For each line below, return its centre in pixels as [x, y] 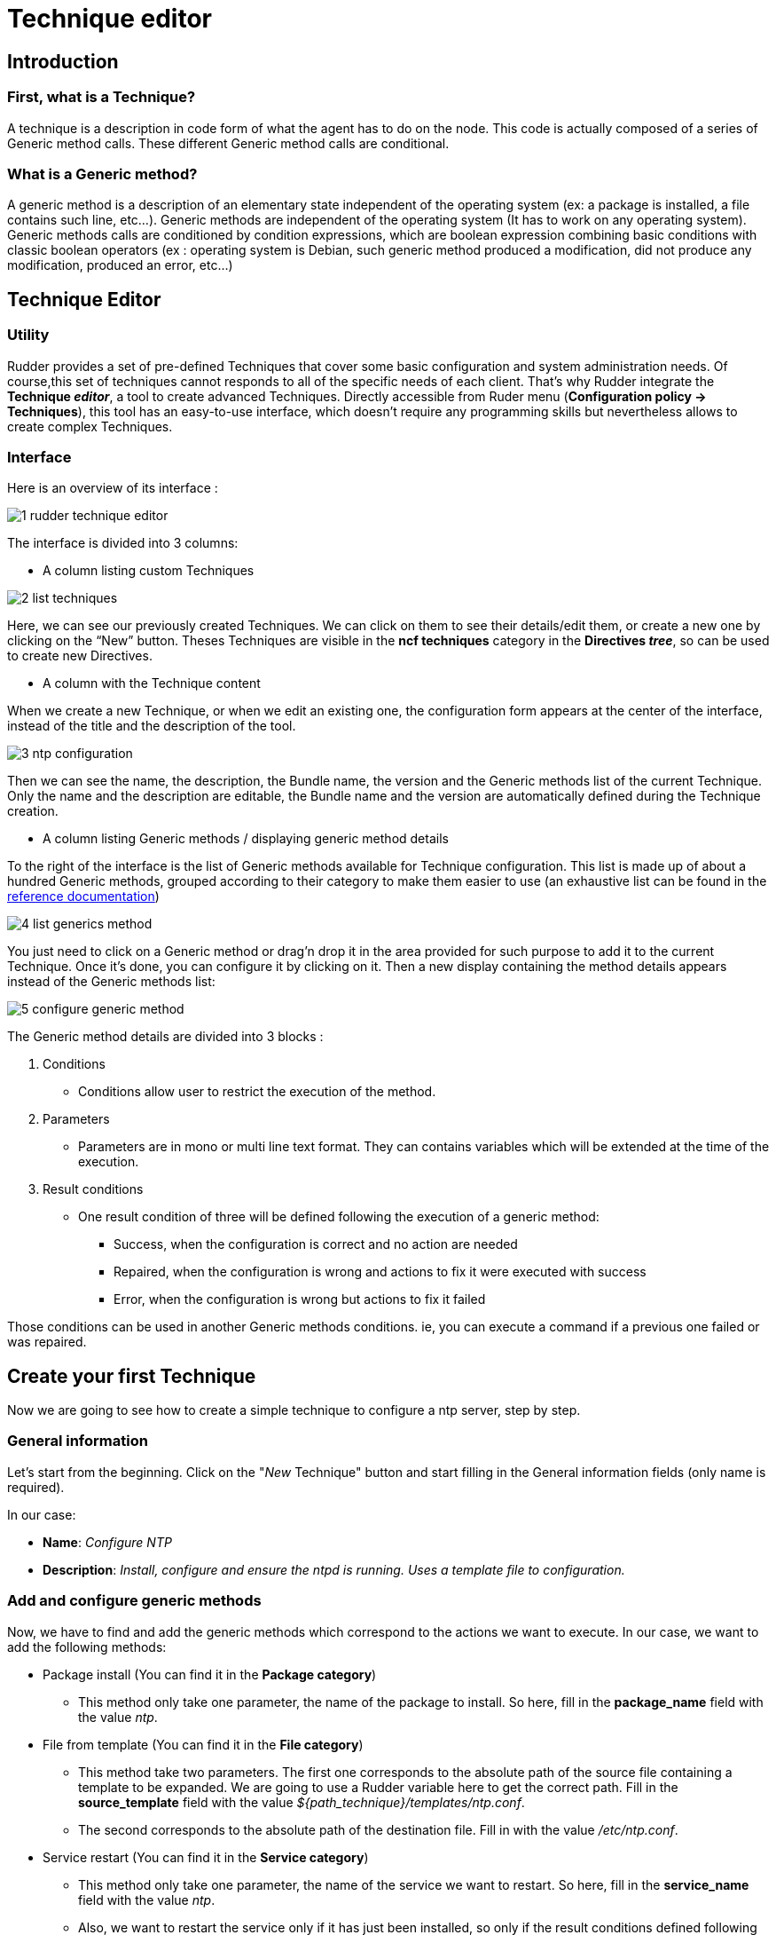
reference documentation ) [83, 896]
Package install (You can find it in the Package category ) [210, 1674]
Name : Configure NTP [107, 1542]
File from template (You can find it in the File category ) [203, 1744]
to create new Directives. [80, 656]
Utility [28, 335]
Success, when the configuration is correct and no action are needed [316, 1244]
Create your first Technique [132, 1376]
